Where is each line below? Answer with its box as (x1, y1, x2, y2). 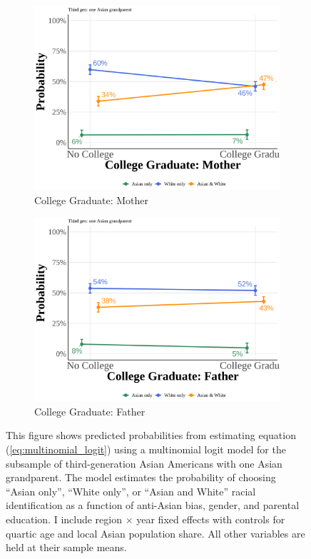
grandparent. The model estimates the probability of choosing (6, 470, 276, 485)
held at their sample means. (6, 540, 127, 555)
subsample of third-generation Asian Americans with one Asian (6, 455, 282, 470)
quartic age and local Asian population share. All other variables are (6, 525, 305, 540)
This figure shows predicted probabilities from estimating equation (6, 428, 296, 443)
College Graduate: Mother (34, 192, 149, 207)
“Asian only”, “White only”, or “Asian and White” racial (6, 483, 256, 498)
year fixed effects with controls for (136, 511, 285, 526)
